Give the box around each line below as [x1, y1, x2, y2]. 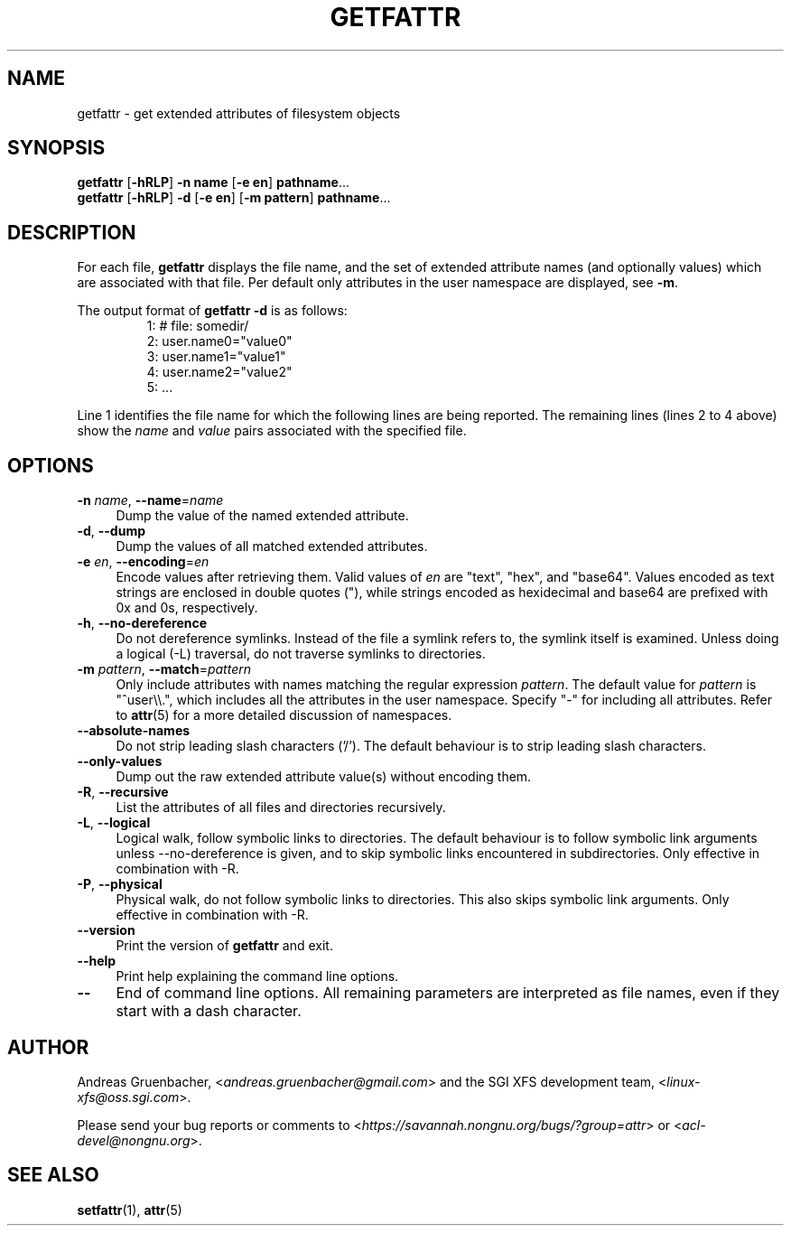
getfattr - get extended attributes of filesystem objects [77, 105, 401, 121]
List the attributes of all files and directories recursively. [116, 799, 446, 816]
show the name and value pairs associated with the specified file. [77, 423, 467, 439]
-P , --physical [77, 876, 163, 892]
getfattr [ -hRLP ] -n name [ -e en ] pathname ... [77, 174, 349, 191]
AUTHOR [7, 1035, 89, 1059]
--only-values [77, 753, 163, 770]
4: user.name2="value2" [146, 364, 293, 380]
